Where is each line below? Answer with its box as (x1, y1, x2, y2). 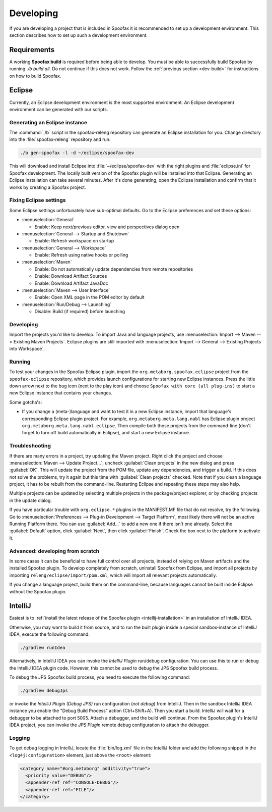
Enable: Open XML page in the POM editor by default (34, 294, 145, 300)
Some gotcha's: (9, 399, 42, 405)
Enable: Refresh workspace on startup (34, 238, 114, 244)
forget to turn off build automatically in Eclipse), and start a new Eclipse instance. (22, 430, 190, 436)
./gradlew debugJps (20, 687, 68, 693)
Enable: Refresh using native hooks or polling (34, 252, 128, 258)
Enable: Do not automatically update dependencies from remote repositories (34, 266, 193, 272)
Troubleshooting (9, 442, 51, 449)
